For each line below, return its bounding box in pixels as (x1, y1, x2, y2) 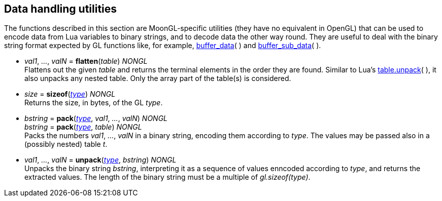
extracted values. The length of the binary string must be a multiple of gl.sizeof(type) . (24, 173, 311, 182)
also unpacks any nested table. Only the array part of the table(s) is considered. (24, 74, 291, 83)
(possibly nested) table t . (24, 140, 108, 149)
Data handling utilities (4, 3, 117, 15)
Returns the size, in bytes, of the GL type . (24, 98, 163, 107)
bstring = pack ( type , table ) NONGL (24, 123, 142, 132)
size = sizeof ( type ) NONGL (24, 90, 116, 99)
